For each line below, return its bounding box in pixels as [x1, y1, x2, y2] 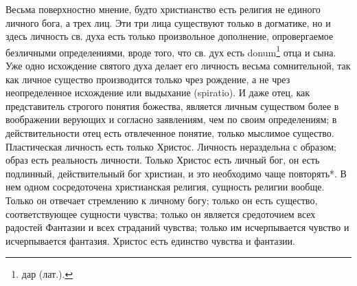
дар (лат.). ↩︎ [21, 267, 73, 281]
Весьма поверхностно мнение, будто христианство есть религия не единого [5, 2, 321, 16]
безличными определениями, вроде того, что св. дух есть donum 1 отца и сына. [5, 43, 336, 59]
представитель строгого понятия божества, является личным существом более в [5, 98, 339, 113]
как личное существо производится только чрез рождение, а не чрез [5, 71, 290, 86]
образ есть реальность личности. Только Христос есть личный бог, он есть [5, 153, 320, 167]
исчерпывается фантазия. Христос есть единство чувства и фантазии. [5, 233, 295, 247]
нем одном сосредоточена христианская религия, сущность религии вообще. [5, 179, 325, 194]
